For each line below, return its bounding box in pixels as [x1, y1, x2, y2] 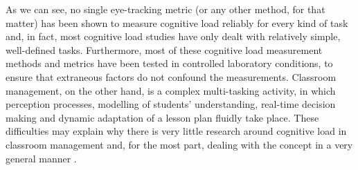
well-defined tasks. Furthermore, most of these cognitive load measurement [6, 42, 323, 57]
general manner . [6, 151, 77, 165]
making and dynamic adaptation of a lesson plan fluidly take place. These [6, 110, 319, 124]
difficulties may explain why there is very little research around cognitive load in [6, 124, 347, 138]
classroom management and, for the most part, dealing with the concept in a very [6, 137, 353, 151]
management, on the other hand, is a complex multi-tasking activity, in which [6, 83, 336, 97]
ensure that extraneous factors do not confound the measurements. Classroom [6, 69, 337, 84]
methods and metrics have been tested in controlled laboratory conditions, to [6, 56, 333, 70]
